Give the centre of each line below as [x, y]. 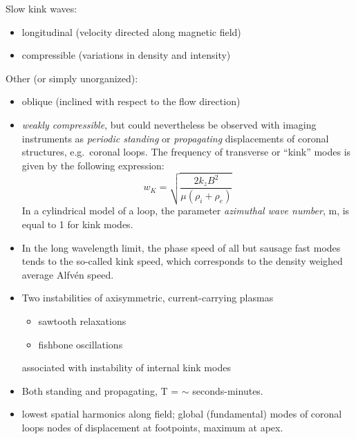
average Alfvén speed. [68, 274]
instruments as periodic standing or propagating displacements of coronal [175, 138]
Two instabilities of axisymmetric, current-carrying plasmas [148, 298]
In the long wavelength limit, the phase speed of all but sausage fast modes [181, 247]
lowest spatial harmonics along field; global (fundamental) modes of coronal [182, 414]
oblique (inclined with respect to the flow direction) [131, 101]
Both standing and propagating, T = [100, 390]
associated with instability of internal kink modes [126, 367]
